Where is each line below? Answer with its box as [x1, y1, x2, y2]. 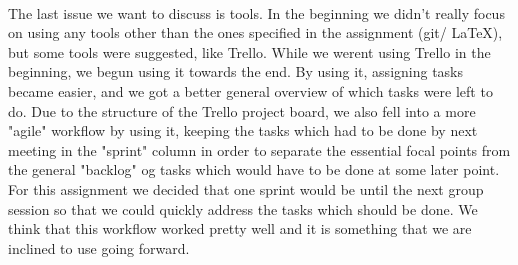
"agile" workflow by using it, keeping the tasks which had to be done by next [8, 120, 478, 141]
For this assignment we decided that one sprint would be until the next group [8, 178, 484, 199]
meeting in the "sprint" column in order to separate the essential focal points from [8, 139, 511, 160]
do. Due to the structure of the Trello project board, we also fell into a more [8, 100, 476, 121]
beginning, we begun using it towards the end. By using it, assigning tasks [8, 61, 464, 82]
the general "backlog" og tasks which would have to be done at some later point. [8, 159, 500, 180]
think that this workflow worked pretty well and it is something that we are [8, 218, 472, 239]
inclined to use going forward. [8, 237, 190, 258]
